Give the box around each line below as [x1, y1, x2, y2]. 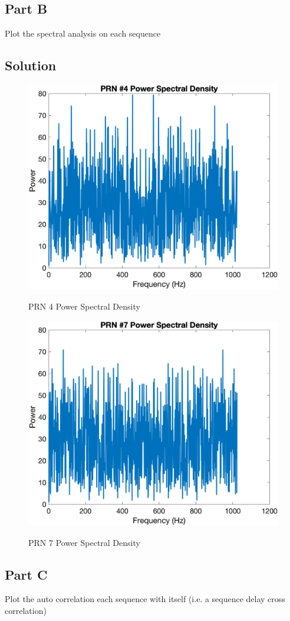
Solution [5, 56, 57, 74]
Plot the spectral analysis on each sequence [5, 27, 161, 40]
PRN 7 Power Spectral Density [28, 536, 140, 548]
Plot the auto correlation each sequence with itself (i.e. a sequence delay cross [5, 593, 285, 605]
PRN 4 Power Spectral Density [28, 300, 140, 312]
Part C [5, 565, 48, 583]
